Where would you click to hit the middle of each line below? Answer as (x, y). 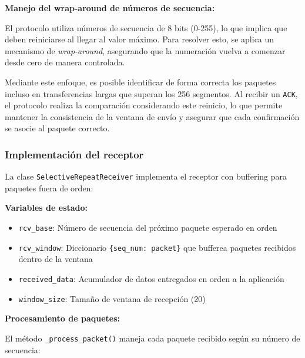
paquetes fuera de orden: (49, 188)
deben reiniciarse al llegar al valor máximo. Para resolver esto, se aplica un (140, 39)
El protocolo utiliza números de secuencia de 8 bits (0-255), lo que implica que (146, 27)
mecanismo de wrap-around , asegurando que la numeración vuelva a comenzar (145, 50)
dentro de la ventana (56, 259)
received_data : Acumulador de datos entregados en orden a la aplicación (151, 278)
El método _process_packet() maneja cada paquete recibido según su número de (152, 338)
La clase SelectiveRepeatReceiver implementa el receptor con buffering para (146, 176)
